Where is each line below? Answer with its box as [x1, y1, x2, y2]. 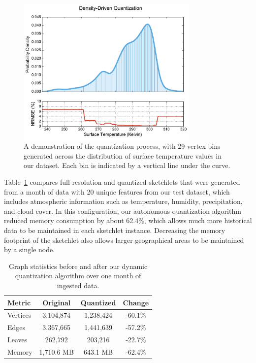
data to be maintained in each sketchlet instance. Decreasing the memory [4, 225, 225, 235]
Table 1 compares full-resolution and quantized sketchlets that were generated [4, 177, 240, 187]
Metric [7, 297, 31, 307]
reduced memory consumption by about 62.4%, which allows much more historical [4, 215, 252, 226]
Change [123, 297, 149, 307]
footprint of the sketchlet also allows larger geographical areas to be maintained [4, 234, 244, 245]
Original [42, 297, 71, 307]
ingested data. [57, 280, 99, 290]
